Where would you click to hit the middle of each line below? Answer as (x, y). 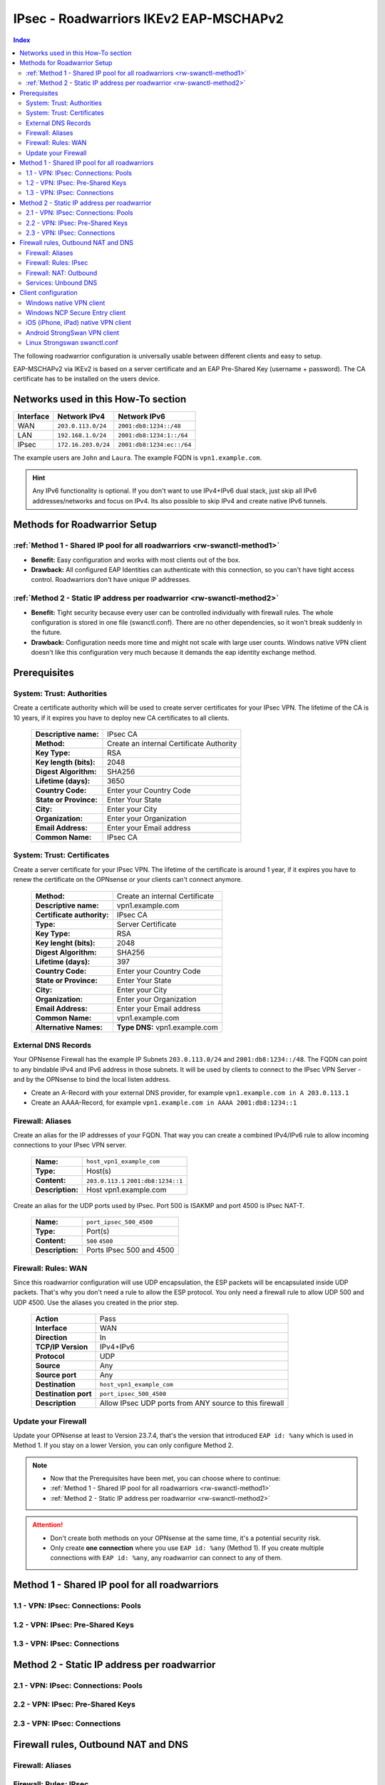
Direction (51, 1337)
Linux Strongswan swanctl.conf (72, 343)
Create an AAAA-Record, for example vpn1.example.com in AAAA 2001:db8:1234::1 (164, 1102)
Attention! (48, 1525)
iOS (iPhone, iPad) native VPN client (79, 323)
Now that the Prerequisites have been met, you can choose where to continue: (165, 1479)
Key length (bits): (65, 763)
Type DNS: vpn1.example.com (167, 1027)
